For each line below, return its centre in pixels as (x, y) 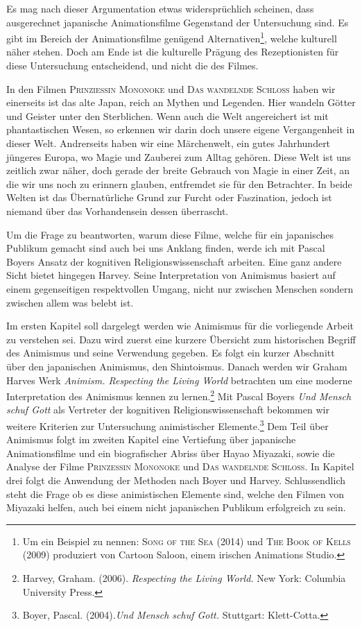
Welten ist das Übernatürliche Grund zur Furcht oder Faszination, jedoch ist (169, 197)
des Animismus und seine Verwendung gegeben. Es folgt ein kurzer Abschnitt (171, 353)
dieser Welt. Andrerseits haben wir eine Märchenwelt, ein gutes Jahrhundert (169, 143)
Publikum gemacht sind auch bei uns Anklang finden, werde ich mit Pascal (166, 248)
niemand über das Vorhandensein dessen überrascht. (118, 211)
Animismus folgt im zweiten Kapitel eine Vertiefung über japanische (151, 439)
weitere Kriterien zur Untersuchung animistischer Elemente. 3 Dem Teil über (167, 424)
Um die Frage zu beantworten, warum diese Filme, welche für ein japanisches (170, 234)
